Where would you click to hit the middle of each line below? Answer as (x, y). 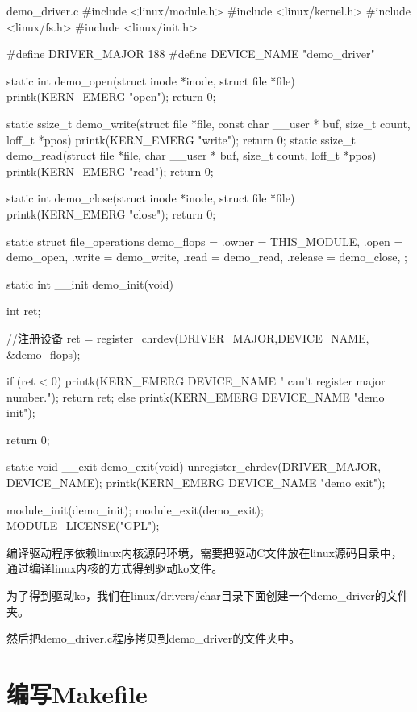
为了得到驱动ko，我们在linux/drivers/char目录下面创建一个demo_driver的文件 (208, 595)
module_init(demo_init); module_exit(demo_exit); (135, 509)
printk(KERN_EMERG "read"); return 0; (110, 171)
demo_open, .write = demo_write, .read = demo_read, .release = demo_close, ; (207, 257)
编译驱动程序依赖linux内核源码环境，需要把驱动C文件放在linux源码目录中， (204, 552)
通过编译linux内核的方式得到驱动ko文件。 (115, 568)
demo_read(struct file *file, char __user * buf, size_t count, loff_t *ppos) (192, 155)
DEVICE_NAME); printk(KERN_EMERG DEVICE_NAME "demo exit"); (196, 483)
